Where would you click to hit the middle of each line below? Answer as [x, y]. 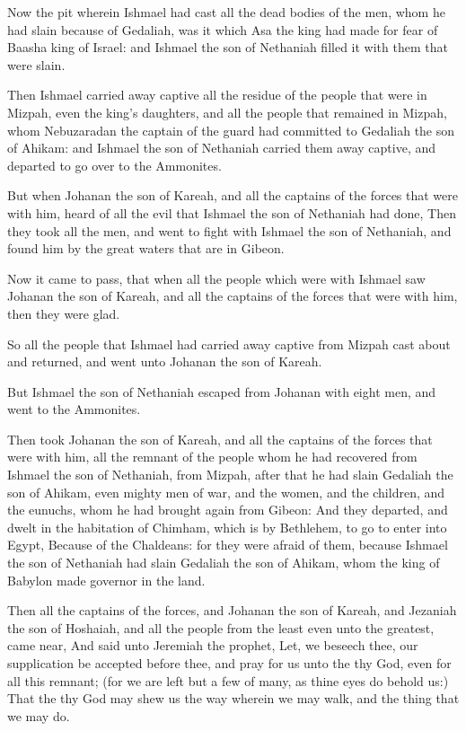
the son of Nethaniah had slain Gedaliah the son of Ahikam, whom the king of [224, 563]
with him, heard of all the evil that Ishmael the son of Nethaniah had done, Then [232, 212]
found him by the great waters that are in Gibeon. [146, 248]
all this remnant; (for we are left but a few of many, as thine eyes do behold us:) [228, 680]
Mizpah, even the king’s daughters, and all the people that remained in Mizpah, [227, 112]
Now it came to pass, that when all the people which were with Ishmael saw [216, 278]
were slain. [36, 64]
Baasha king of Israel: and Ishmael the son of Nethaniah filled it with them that [228, 47]
